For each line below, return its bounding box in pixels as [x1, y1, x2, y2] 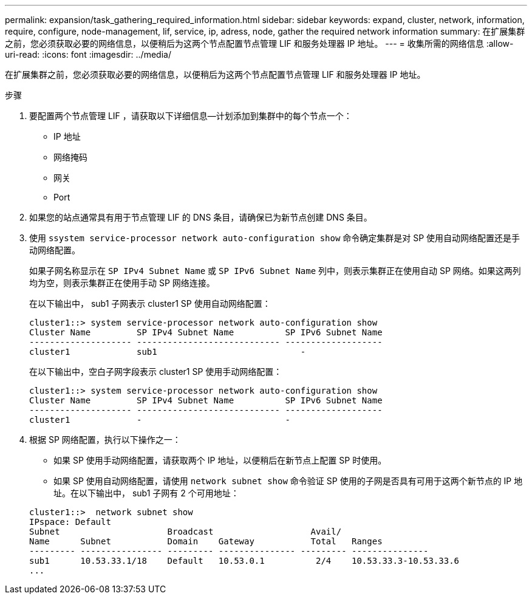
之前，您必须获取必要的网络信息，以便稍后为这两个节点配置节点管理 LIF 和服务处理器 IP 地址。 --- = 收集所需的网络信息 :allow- [5, 38, 514, 49]
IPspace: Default [29, 517, 111, 527]
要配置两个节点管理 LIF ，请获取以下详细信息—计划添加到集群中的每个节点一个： [29, 111, 352, 121]
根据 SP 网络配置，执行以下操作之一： [29, 434, 181, 445]
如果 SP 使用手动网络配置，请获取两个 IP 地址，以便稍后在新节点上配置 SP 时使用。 [53, 455, 387, 465]
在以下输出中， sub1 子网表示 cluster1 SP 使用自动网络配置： [29, 298, 271, 309]
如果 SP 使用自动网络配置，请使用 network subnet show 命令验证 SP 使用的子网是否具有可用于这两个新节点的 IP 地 [53, 476, 523, 486]
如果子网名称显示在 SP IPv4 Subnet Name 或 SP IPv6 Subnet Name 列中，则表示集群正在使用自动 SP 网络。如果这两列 [29, 265, 521, 276]
